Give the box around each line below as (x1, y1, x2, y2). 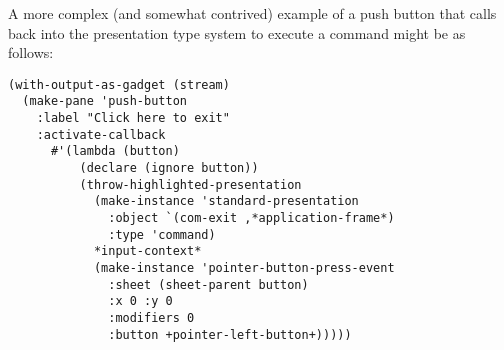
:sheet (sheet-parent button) (108, 277, 309, 292)
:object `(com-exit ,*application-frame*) (108, 211, 395, 226)
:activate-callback (36, 127, 166, 142)
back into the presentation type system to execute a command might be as (8, 22, 466, 43)
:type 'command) (108, 227, 216, 242)
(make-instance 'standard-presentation (93, 194, 359, 209)
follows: (8, 42, 54, 63)
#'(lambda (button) (50, 144, 180, 159)
